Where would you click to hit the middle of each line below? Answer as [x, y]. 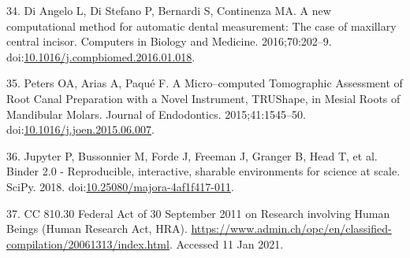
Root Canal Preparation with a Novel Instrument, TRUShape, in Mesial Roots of [203, 98]
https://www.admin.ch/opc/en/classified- [291, 229]
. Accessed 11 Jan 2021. [226, 243]
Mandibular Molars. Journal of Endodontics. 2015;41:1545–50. [156, 114]
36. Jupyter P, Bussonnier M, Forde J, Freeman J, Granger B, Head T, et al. [192, 155]
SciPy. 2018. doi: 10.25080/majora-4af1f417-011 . [120, 186]
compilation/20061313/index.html [88, 243]
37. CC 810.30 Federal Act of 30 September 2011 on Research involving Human [198, 213]
